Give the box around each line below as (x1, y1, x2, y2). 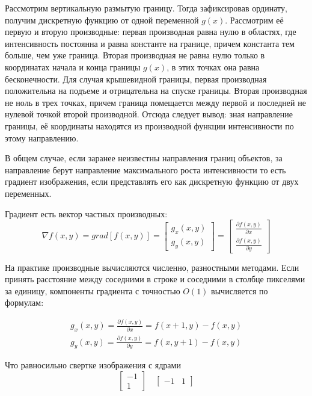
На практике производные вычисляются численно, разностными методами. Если (5, 261, 299, 273)
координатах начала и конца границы (5, 60, 141, 73)
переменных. (5, 187, 52, 199)
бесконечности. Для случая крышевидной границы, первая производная (5, 72, 267, 85)
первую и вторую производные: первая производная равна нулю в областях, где (5, 25, 296, 38)
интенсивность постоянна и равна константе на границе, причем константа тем (5, 37, 295, 49)
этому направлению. (5, 131, 79, 144)
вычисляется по (211, 284, 268, 297)
